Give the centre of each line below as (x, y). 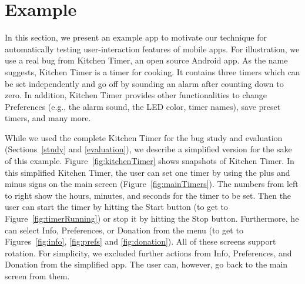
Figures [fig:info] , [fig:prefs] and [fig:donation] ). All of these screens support (140, 241)
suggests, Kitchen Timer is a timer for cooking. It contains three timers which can (152, 71)
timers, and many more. (48, 118)
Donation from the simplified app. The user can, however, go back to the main (146, 264)
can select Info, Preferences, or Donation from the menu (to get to (124, 230)
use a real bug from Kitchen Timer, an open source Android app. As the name (146, 60)
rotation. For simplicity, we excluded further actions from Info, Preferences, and (148, 253)
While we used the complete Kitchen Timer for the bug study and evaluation (144, 137)
